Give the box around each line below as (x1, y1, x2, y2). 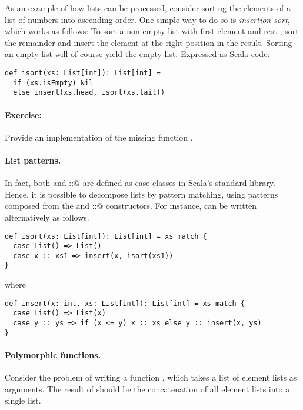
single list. (5, 394, 41, 406)
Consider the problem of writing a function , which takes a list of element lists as (5, 371, 297, 384)
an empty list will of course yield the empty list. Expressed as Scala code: (5, 48, 270, 60)
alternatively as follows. (5, 211, 89, 223)
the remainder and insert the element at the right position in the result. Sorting (5, 36, 292, 48)
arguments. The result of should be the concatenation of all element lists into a (5, 382, 290, 395)
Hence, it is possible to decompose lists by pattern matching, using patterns (5, 188, 278, 200)
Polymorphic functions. (5, 348, 101, 361)
